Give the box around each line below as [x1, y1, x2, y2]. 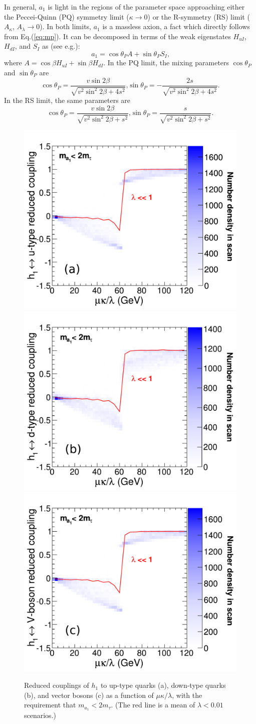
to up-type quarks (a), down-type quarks [100, 680, 226, 690]
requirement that [24, 699, 76, 710]
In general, [4, 2, 37, 12]
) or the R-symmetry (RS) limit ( [147, 11, 250, 22]
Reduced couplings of [24, 680, 89, 690]
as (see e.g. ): [42, 41, 80, 51]
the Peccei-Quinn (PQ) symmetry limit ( [4, 11, 129, 22]
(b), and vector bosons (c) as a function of [24, 689, 154, 700]
